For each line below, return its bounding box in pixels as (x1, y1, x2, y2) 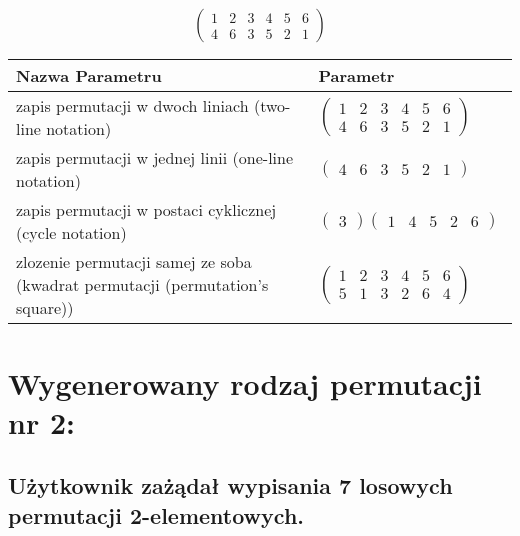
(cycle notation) (16, 221, 127, 245)
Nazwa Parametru (16, 64, 162, 88)
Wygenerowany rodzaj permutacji (8, 362, 482, 403)
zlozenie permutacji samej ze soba (16, 250, 252, 274)
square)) (16, 296, 74, 320)
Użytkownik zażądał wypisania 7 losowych (8, 470, 453, 501)
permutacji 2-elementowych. (8, 499, 304, 530)
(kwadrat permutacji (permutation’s (16, 273, 269, 297)
